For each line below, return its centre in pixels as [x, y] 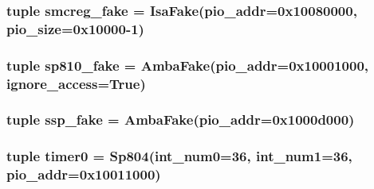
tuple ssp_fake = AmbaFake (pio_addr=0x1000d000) [181, 120]
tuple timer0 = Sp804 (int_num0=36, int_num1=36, [179, 156]
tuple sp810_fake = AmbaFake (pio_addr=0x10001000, [188, 65]
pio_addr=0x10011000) [84, 174]
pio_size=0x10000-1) [75, 28]
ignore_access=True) [76, 83]
